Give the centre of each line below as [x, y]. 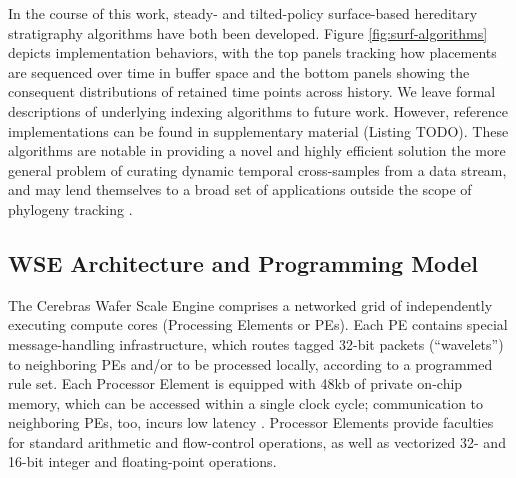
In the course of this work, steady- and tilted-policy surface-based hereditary [243, 13]
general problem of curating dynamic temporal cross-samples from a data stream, [257, 169]
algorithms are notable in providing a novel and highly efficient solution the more [257, 150]
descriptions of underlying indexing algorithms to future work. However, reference [258, 110]
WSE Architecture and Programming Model [243, 262]
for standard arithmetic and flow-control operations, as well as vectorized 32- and [257, 441]
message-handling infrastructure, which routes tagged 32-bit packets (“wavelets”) [256, 343]
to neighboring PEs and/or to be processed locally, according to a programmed [250, 363]
